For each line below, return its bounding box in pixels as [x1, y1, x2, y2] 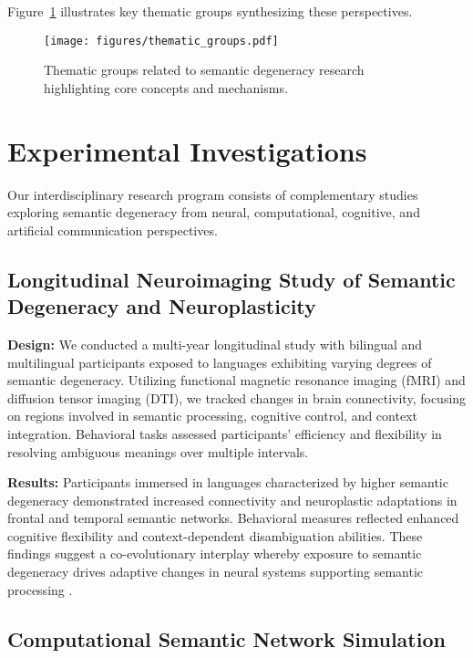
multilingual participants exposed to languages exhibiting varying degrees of [7, 352, 432, 371]
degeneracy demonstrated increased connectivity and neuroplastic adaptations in [7, 490, 458, 509]
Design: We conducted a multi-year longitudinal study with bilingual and [7, 334, 423, 353]
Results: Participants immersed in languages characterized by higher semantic [7, 473, 448, 492]
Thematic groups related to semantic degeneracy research [44, 60, 365, 79]
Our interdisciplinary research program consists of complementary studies [7, 184, 418, 204]
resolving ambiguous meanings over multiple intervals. [7, 442, 309, 461]
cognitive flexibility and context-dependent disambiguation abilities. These [7, 526, 423, 545]
